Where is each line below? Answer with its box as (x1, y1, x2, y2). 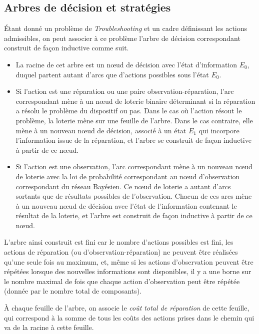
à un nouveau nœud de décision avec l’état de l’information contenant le (15, 200, 237, 211)
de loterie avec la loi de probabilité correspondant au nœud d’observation (15, 171, 240, 181)
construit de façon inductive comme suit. (4, 42, 129, 53)
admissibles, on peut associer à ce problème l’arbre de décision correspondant (4, 32, 240, 43)
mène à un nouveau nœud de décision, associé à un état (15, 125, 186, 135)
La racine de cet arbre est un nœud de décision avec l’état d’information (15, 59, 237, 69)
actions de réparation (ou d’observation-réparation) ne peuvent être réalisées (4, 247, 238, 257)
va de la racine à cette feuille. (4, 322, 94, 333)
